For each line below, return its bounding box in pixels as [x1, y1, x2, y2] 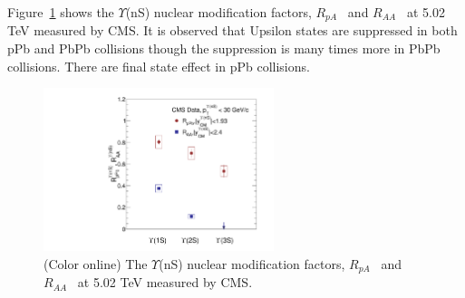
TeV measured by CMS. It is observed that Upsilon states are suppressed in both [7, 21, 458, 40]
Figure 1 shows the [7, 3, 114, 21]
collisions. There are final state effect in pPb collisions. [7, 56, 310, 75]
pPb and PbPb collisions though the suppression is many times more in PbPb [7, 39, 441, 58]
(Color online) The [44, 254, 148, 273]
